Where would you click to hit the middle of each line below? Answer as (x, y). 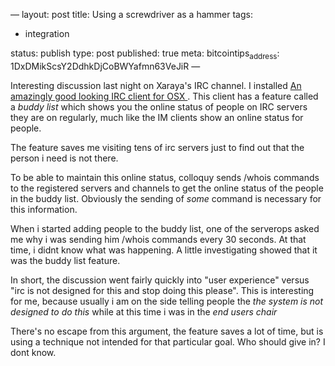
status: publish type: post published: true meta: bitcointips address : (145, 54)
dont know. (33, 352)
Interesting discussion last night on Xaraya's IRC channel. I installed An (156, 85)
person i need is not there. (64, 158)
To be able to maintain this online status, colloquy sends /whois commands (165, 177)
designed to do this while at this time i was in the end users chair (144, 311)
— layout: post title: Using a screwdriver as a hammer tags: (131, 14)
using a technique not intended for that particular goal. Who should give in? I (168, 341)
